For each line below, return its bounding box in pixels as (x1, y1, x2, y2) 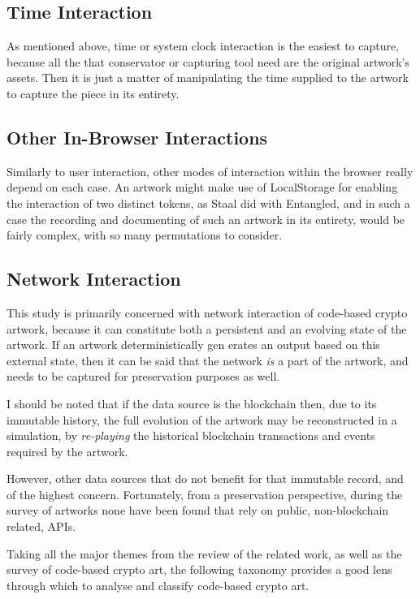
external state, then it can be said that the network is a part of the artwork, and (6, 351, 409, 368)
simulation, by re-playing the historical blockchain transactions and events (6, 427, 375, 444)
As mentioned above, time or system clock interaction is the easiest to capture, (6, 37, 400, 54)
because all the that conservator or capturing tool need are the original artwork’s (6, 53, 409, 70)
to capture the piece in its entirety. (6, 84, 180, 101)
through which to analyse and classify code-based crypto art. (6, 576, 310, 593)
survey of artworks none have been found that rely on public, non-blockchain (6, 502, 389, 519)
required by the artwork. (6, 442, 128, 459)
